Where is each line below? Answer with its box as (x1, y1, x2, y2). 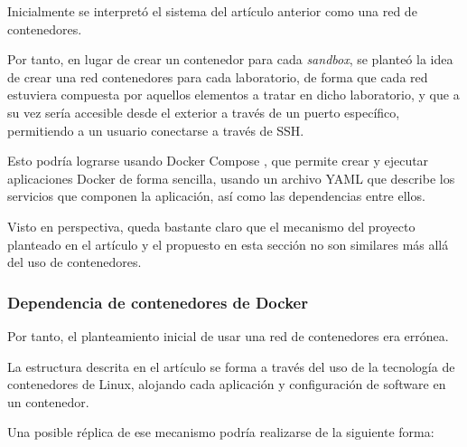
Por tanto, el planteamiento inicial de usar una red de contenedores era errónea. (7, 326, 449, 345)
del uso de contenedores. (7, 252, 142, 271)
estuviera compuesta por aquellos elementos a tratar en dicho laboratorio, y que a (7, 85, 460, 104)
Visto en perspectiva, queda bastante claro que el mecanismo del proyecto (7, 216, 416, 235)
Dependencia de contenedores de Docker (7, 290, 308, 313)
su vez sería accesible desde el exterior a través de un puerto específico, (7, 102, 400, 121)
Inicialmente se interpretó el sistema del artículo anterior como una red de (7, 2, 417, 20)
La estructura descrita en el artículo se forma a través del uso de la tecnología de (7, 357, 455, 376)
